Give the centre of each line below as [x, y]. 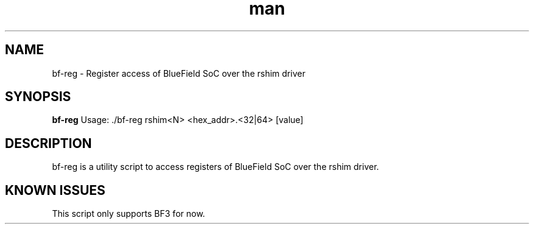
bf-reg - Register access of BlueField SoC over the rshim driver [179, 73]
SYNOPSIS [38, 97]
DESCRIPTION [48, 143]
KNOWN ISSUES [55, 190]
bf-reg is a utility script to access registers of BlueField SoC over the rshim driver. [215, 167]
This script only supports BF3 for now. [129, 214]
